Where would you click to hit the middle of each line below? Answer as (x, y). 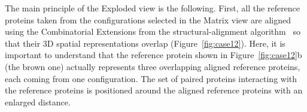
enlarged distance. (38, 102)
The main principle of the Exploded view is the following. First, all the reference (153, 8)
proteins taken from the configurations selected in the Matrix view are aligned (148, 19)
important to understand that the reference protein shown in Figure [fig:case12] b (153, 55)
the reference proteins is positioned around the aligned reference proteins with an (154, 90)
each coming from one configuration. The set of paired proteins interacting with (151, 78)
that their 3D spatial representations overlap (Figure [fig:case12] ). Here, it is (145, 43)
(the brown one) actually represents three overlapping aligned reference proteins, (153, 66)
